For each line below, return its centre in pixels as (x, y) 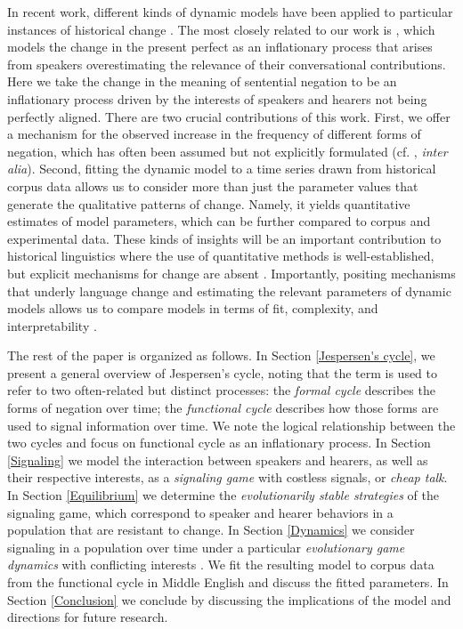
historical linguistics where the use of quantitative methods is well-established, (221, 256)
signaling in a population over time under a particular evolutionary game (206, 547)
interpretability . (52, 325)
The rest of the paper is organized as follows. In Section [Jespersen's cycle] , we (221, 355)
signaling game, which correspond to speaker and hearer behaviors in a (200, 512)
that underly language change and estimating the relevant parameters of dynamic (229, 290)
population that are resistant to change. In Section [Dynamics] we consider (211, 530)
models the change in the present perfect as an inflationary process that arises (220, 47)
